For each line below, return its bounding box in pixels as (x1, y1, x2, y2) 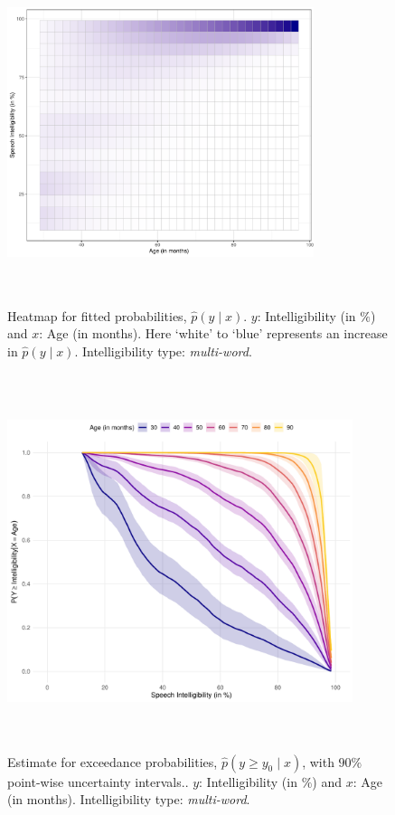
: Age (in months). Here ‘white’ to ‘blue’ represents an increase (39, 324, 388, 343)
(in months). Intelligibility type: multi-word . (7, 790, 250, 809)
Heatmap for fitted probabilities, (7, 306, 187, 325)
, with (302, 752, 334, 771)
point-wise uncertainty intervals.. (7, 772, 189, 791)
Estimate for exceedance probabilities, (7, 752, 218, 771)
